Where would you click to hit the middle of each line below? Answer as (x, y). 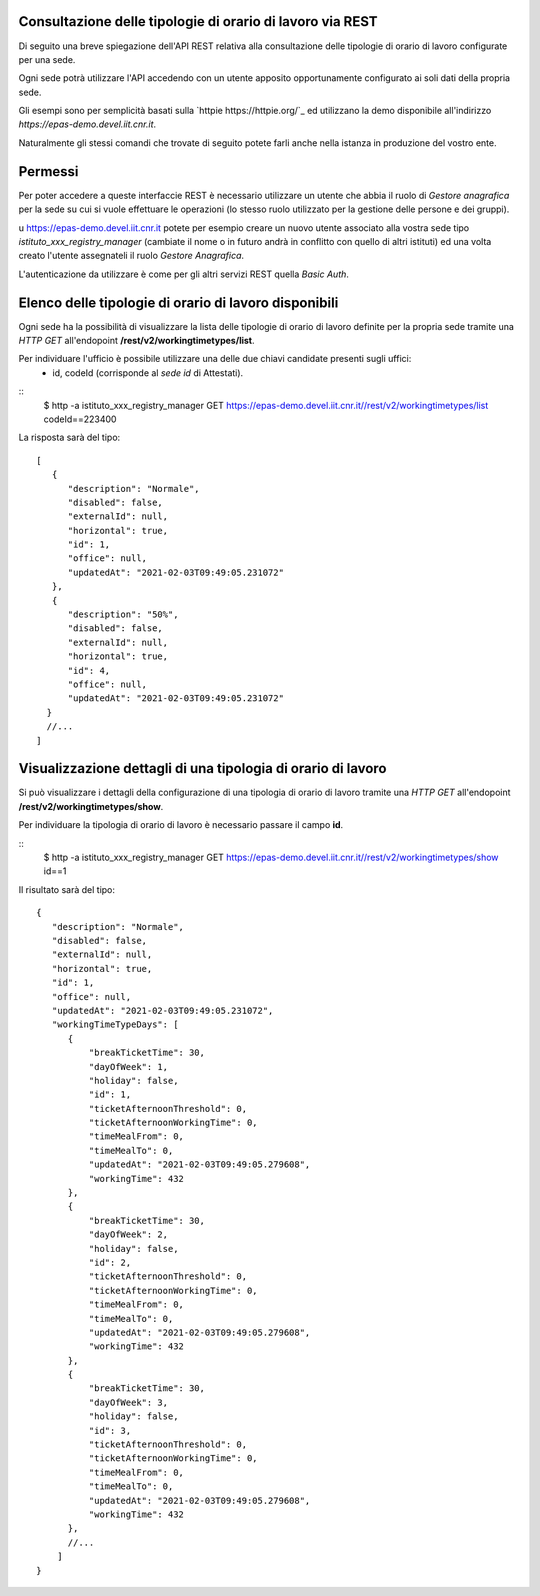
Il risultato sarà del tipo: (66, 889)
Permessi (48, 171)
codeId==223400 (80, 419)
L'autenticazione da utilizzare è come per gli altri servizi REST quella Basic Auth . (184, 274)
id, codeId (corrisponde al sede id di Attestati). (148, 372)
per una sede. (47, 59)
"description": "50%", (123, 614)
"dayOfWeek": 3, (128, 1402)
